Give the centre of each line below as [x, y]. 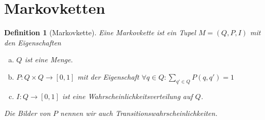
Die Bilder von [28, 113]
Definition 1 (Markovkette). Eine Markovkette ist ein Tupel [100, 32]
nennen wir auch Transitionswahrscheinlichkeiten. [139, 113]
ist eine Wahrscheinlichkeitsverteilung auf [127, 96]
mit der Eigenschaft [108, 76]
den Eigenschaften [33, 42]
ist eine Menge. [49, 59]
